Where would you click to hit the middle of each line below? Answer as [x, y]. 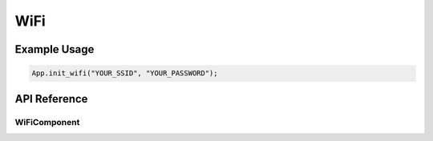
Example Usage [55, 49]
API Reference [51, 99]
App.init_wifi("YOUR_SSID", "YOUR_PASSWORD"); [125, 73]
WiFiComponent [47, 122]
